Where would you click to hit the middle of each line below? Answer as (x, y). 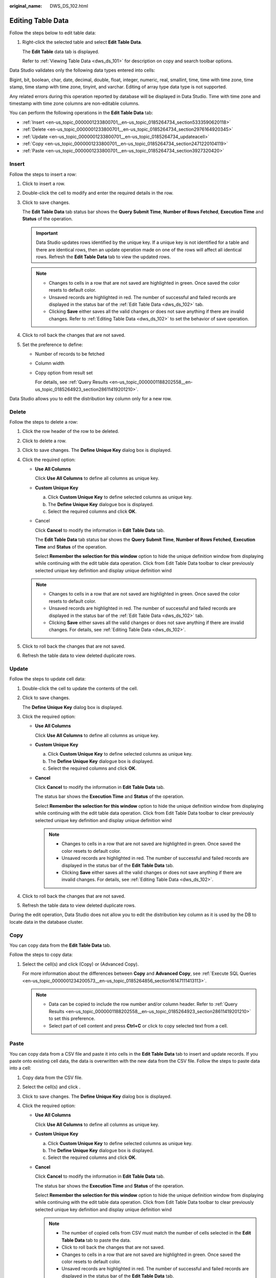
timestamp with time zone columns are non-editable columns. (75, 104)
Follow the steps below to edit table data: (53, 33)
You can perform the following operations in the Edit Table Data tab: (81, 113)
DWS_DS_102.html (69, 6)
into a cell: (20, 1068)
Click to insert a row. (44, 184)
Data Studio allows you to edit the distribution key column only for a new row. (91, 398)
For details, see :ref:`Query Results (72, 382)
